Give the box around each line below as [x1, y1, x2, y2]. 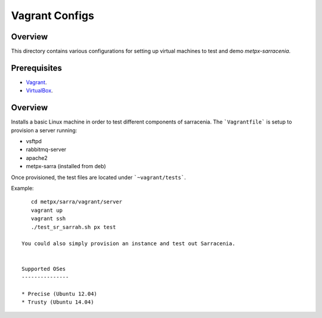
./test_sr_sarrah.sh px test [30, 224, 116, 230]
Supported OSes [21, 265, 66, 272]
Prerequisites [11, 63, 62, 73]
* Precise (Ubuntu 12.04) [21, 290, 98, 297]
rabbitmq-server [26, 146, 67, 153]
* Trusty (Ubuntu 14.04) [21, 299, 94, 305]
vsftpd [26, 138, 42, 145]
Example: [11, 185, 34, 192]
